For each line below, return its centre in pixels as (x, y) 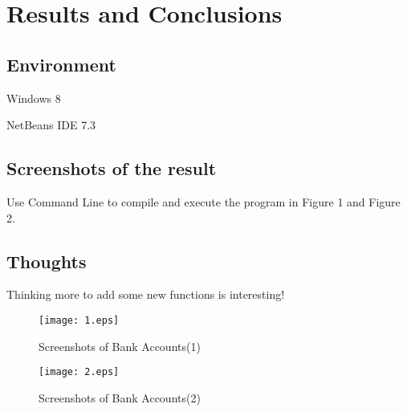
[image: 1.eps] (79, 320)
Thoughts (47, 261)
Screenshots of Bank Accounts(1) (120, 346)
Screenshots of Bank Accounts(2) (120, 397)
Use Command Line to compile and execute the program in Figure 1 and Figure (203, 201)
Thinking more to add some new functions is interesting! (146, 294)
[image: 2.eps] (79, 372)
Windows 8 (34, 98)
